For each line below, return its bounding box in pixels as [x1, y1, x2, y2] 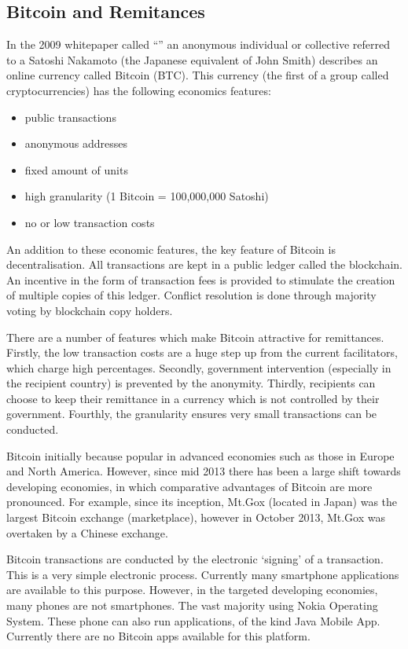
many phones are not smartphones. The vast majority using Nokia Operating [6, 597, 378, 614]
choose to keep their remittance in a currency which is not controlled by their [6, 390, 380, 406]
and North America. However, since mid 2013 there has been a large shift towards [6, 463, 401, 479]
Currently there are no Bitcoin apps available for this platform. [6, 628, 311, 644]
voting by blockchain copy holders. [6, 302, 173, 318]
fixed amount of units [24, 161, 128, 178]
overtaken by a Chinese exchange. [6, 524, 168, 541]
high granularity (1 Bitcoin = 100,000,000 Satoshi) [24, 188, 269, 204]
